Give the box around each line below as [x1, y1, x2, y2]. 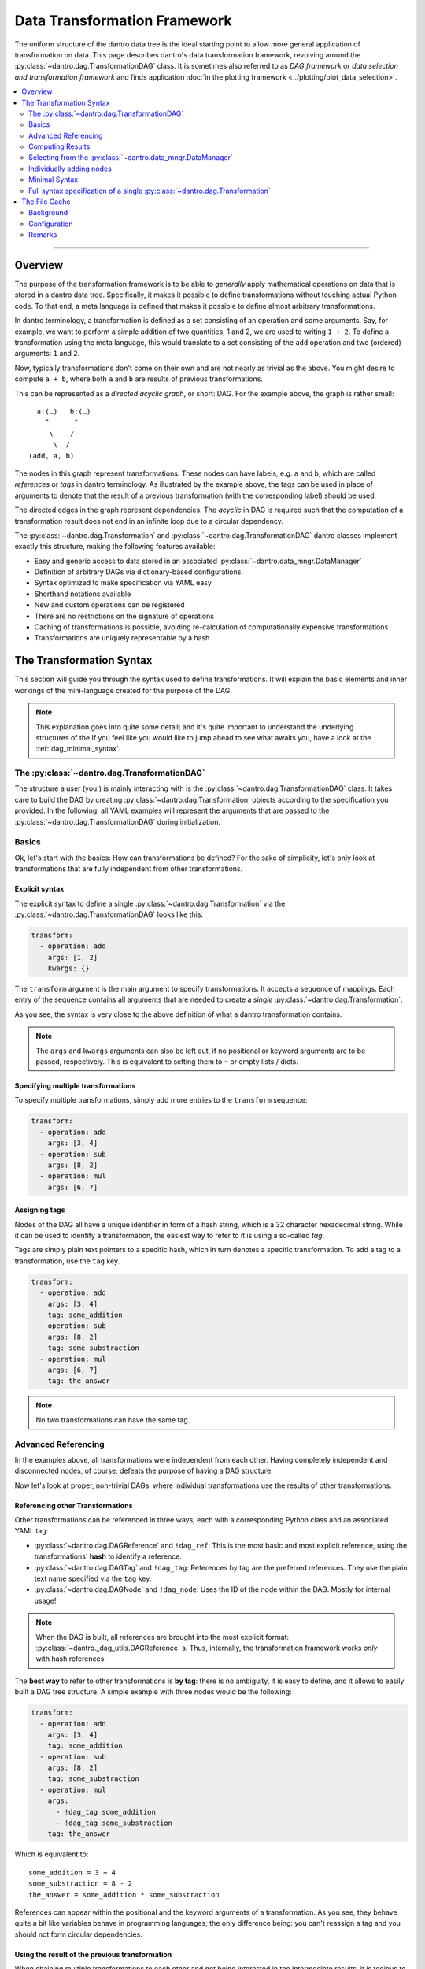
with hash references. [35, 1654, 106, 1663]
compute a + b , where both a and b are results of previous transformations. [14, 374, 264, 384]
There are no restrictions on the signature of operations [34, 611, 215, 621]
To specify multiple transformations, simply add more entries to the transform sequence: [14, 1096, 308, 1105]
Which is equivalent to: [14, 1849, 89, 1859]
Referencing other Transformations [14, 1500, 133, 1510]
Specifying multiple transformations [14, 1081, 136, 1090]
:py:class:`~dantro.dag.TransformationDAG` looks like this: [14, 910, 204, 919]
